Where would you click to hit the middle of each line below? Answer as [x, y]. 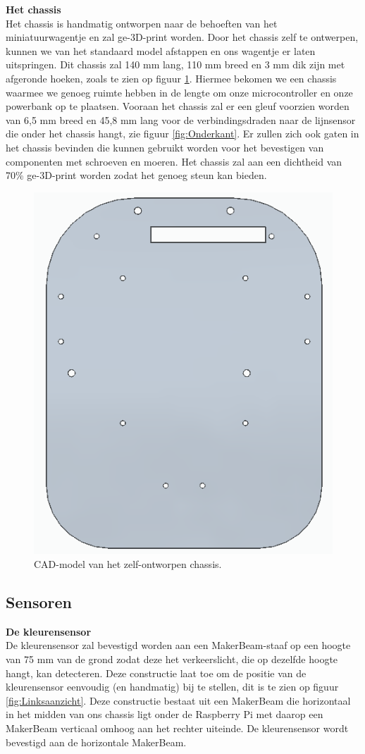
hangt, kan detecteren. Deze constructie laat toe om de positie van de [156, 673]
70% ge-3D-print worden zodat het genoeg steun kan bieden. [136, 175]
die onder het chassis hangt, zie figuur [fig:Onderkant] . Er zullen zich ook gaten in [182, 134]
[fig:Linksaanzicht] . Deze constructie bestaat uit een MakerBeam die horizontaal [178, 700]
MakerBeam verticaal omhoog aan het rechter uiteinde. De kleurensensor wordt [177, 728]
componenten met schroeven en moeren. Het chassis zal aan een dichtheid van [174, 161]
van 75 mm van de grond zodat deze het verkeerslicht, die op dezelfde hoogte [172, 659]
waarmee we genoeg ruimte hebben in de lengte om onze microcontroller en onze [179, 92]
